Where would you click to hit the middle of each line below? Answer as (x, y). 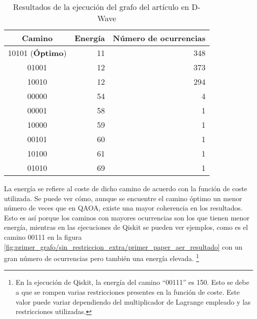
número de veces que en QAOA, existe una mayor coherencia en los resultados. (123, 208)
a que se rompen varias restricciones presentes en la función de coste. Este (128, 292)
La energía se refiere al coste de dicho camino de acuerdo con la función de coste (126, 188)
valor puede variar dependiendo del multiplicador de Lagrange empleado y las (133, 301)
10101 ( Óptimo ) (37, 53)
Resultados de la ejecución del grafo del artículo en (101, 7)
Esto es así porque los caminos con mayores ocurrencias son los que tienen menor (127, 217)
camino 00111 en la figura (43, 237)
